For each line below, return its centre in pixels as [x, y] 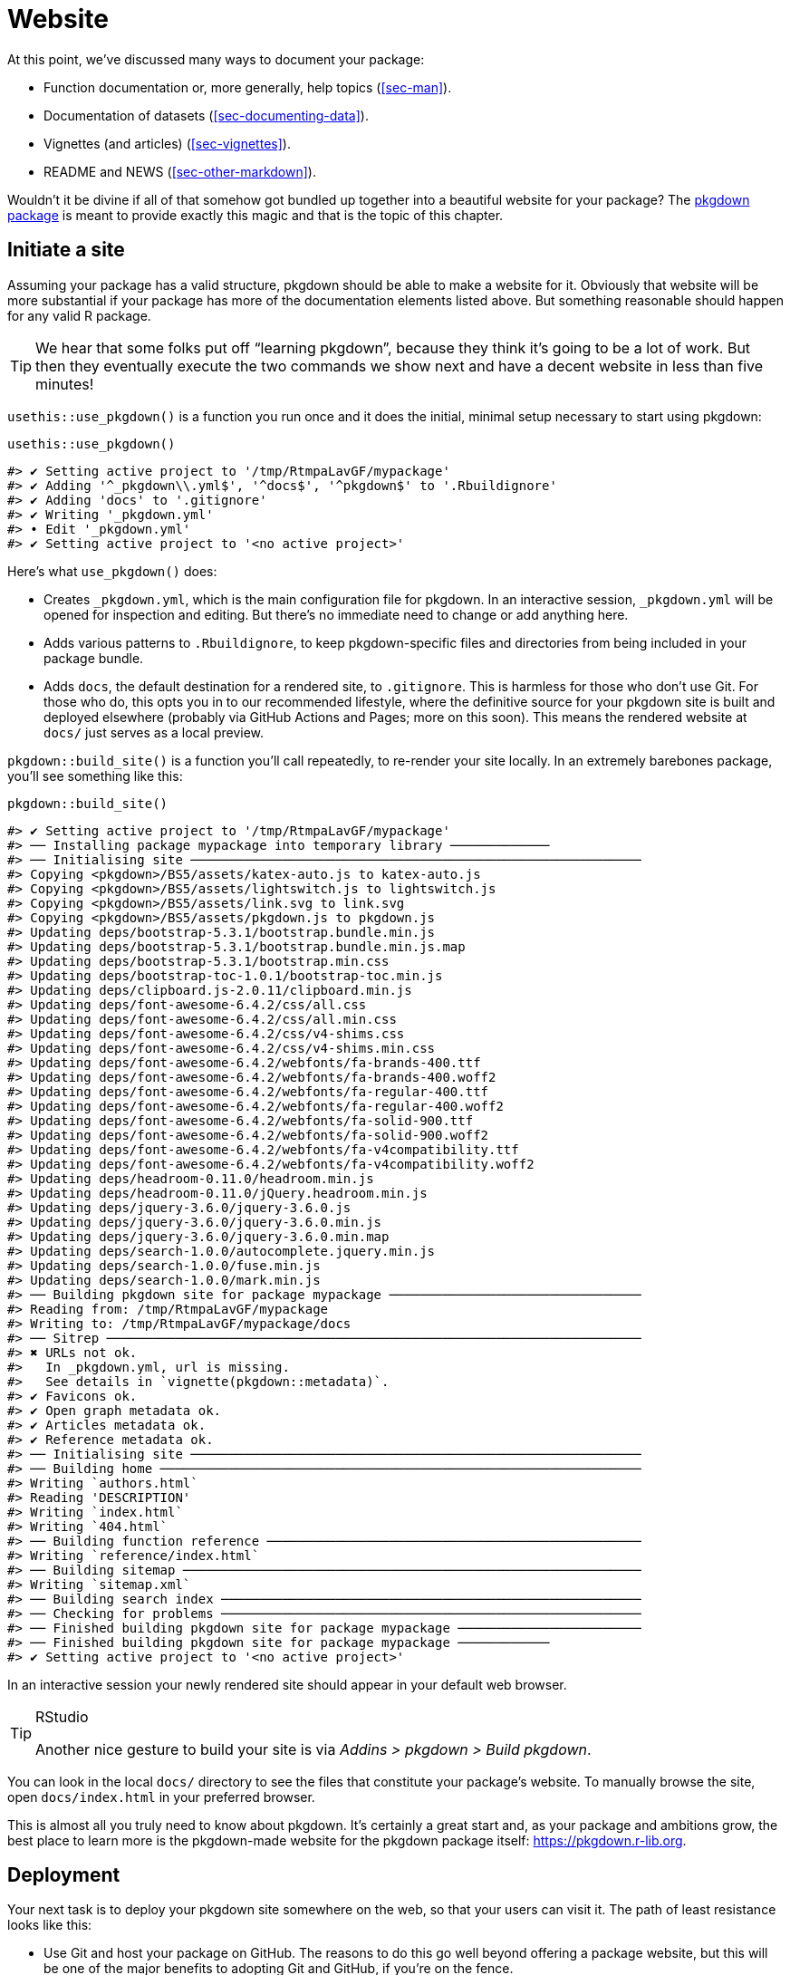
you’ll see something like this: [95, 776]
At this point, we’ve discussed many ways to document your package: [216, 59]
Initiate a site [66, 250]
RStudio [62, 1716]
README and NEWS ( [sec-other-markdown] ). [180, 171]
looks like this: [50, 1925]
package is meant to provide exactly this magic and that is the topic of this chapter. [255, 215]
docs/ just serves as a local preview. [154, 732]
